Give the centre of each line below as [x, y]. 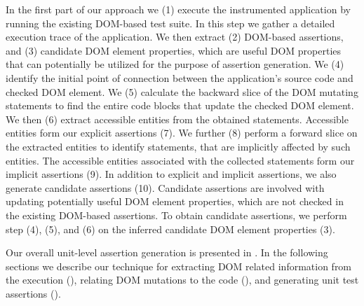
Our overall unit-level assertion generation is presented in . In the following [167, 252]
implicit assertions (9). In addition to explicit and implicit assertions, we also [171, 174]
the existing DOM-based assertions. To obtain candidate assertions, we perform [176, 215]
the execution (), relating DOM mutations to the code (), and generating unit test [182, 280]
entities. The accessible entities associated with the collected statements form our [180, 160]
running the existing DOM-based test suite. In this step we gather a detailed [170, 23]
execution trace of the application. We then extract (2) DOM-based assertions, [175, 37]
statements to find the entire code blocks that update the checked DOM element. [180, 105]
